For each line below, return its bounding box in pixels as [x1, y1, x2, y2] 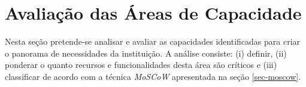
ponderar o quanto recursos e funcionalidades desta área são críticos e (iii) [5, 58, 277, 71]
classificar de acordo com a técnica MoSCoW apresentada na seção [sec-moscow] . [5, 70, 301, 82]
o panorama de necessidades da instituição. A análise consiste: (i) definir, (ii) [5, 46, 287, 59]
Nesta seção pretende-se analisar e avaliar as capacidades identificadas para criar [5, 35, 301, 48]
